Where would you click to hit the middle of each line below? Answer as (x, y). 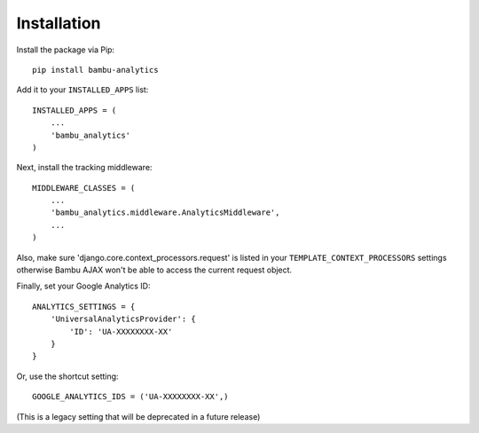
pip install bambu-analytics (95, 70)
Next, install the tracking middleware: (84, 168)
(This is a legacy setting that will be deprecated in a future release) (138, 416)
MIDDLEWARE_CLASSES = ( (84, 188)
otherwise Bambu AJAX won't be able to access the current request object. (154, 270)
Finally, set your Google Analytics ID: (83, 286)
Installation (59, 23)
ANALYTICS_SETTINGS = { (84, 307)
